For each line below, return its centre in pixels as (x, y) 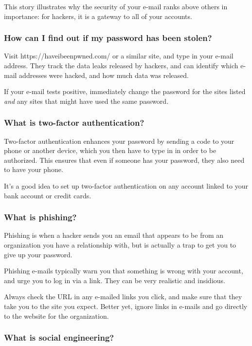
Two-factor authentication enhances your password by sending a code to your (119, 141)
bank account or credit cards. (48, 195)
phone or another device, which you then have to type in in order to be (110, 150)
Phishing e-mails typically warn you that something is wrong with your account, (124, 271)
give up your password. (38, 254)
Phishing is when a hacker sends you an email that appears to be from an (114, 235)
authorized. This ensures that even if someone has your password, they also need (124, 160)
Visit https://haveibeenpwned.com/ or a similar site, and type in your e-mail (119, 56)
